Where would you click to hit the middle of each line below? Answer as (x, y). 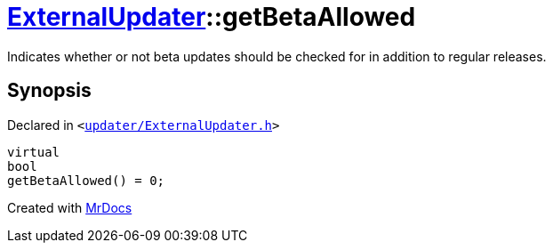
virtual (34, 152)
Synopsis (49, 91)
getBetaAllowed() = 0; (86, 180)
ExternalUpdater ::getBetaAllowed (212, 17)
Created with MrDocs (70, 207)
